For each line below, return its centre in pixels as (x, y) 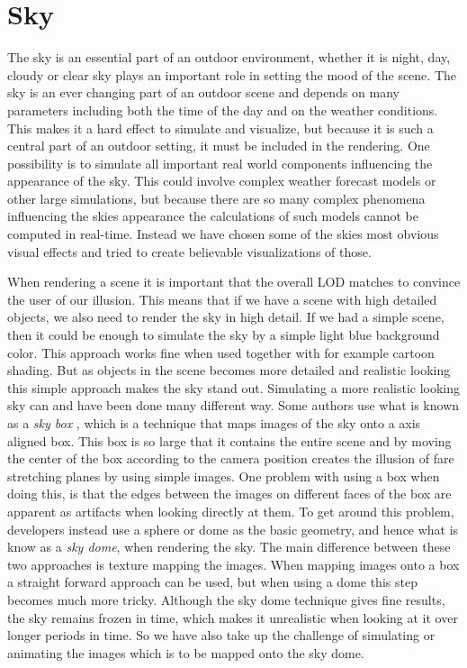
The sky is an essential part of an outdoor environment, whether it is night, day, (229, 57)
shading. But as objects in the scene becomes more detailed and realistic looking (229, 370)
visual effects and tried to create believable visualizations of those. (189, 251)
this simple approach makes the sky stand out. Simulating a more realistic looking (234, 387)
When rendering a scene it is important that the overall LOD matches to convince (234, 282)
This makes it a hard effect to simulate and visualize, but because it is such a (220, 128)
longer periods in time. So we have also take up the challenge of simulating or (221, 635)
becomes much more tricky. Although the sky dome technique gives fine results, (226, 599)
